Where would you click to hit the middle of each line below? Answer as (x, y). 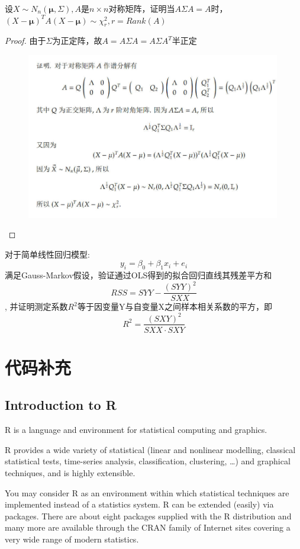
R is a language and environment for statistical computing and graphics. (136, 430)
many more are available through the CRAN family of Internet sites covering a (148, 527)
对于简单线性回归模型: (47, 254)
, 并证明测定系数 (36, 306)
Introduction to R (61, 405)
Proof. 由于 (25, 41)
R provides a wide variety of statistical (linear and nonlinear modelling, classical (150, 449)
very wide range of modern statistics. (72, 539)
